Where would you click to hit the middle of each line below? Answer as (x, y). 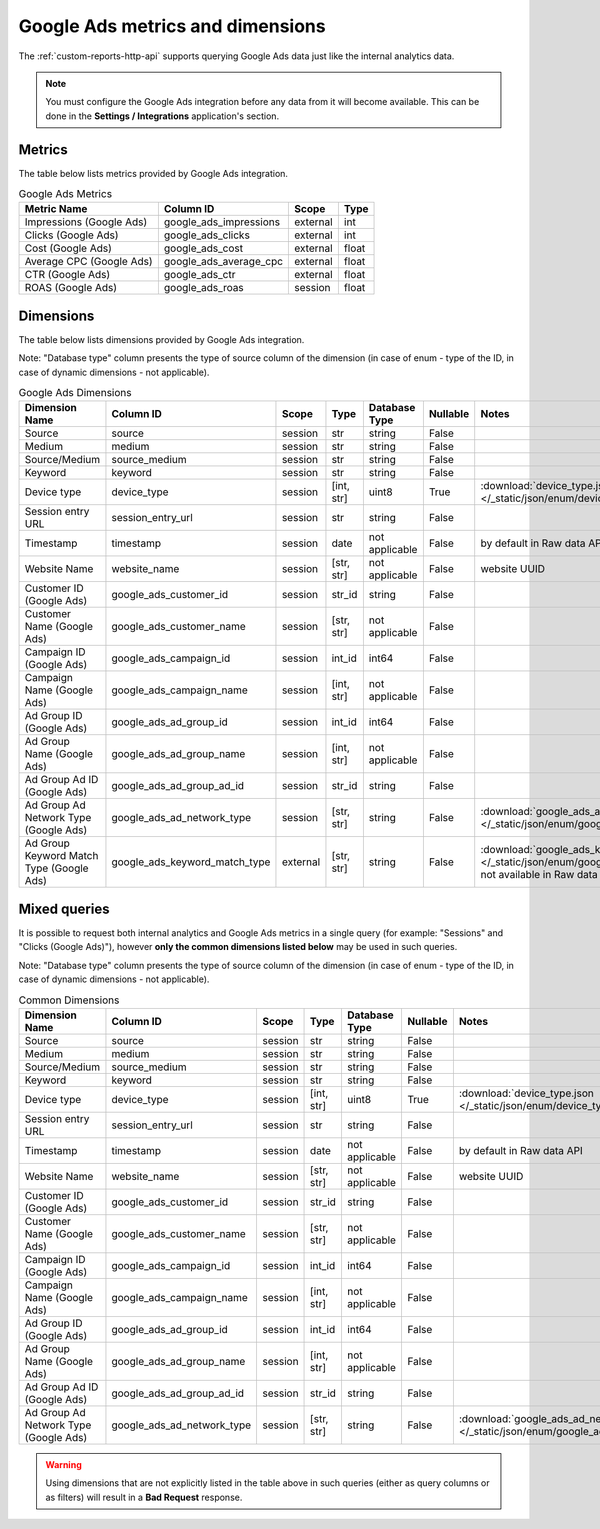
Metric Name (56, 209)
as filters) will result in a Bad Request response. (144, 1497)
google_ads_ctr (199, 275)
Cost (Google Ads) (68, 248)
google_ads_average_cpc (223, 262)
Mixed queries (64, 908)
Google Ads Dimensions (75, 393)
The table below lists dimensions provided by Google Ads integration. (161, 339)
